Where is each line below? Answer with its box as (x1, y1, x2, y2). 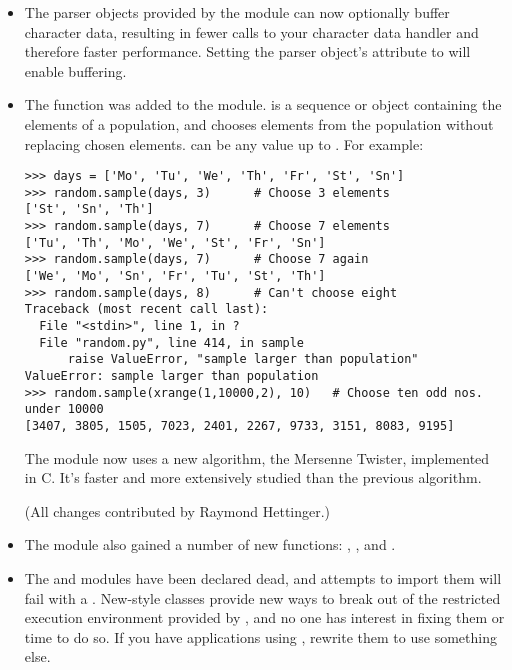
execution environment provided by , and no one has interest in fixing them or (24, 607, 505, 628)
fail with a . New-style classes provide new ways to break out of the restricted (24, 587, 501, 608)
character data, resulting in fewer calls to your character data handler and (24, 21, 479, 42)
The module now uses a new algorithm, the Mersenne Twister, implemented (24, 447, 490, 468)
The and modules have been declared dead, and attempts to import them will (24, 568, 502, 589)
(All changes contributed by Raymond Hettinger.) (24, 500, 331, 521)
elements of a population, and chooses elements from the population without (24, 113, 494, 134)
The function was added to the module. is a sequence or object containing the (24, 94, 502, 115)
